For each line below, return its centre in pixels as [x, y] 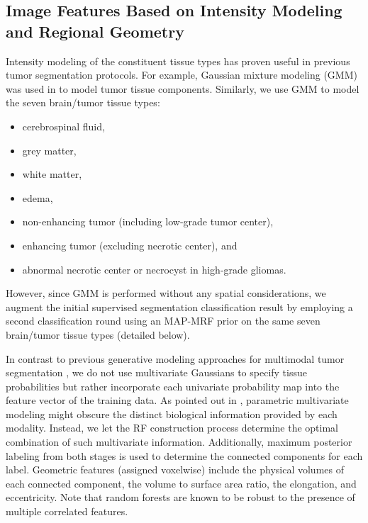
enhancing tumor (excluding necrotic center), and [130, 245]
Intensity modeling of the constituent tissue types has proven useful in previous [178, 61]
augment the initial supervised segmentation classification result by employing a [179, 307]
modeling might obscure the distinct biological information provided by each [172, 414]
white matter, [52, 174]
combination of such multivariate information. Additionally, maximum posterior [179, 442]
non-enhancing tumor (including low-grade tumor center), [148, 221]
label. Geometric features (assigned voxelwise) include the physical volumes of [175, 469]
